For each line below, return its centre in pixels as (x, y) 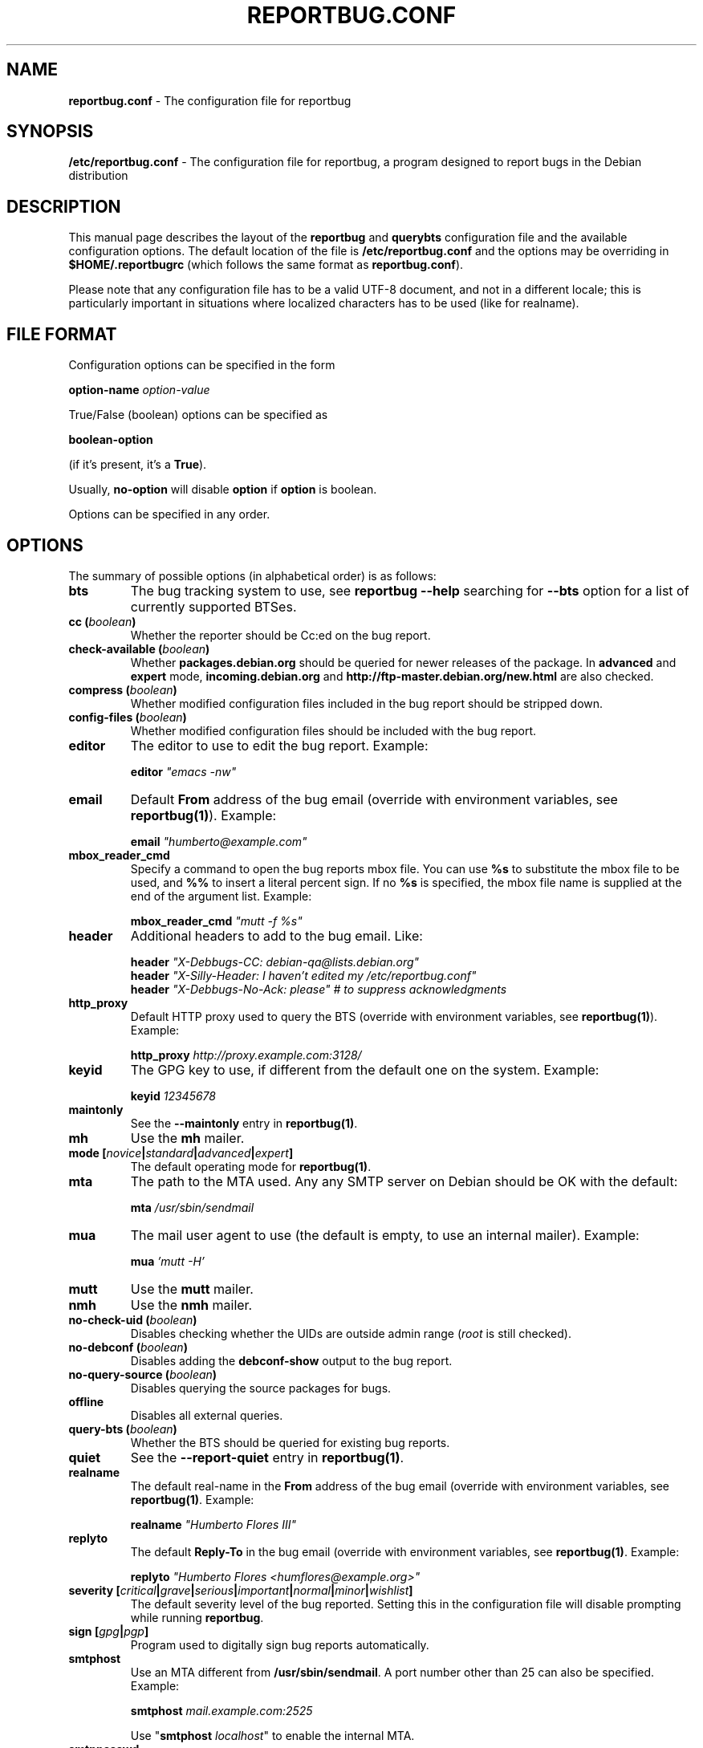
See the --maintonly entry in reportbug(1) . (244, 1123)
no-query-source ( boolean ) (143, 1374)
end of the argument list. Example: (221, 896)
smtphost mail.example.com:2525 (221, 1710)
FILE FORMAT (62, 334)
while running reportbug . (197, 1617)
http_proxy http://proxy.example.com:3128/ (246, 1055)
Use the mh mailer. (187, 1138)
